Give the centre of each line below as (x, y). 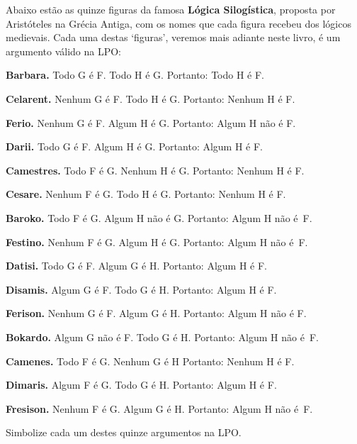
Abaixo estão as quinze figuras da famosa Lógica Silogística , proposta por (171, 9)
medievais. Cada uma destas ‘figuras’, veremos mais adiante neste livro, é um (173, 37)
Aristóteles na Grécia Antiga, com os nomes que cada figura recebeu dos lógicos (178, 23)
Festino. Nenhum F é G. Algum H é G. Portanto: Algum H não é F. (157, 242)
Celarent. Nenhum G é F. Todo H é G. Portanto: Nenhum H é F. (151, 98)
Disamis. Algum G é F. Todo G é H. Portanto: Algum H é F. (141, 289)
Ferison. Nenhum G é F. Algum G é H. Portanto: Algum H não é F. (156, 313)
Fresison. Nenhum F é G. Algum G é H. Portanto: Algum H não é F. (159, 408)
